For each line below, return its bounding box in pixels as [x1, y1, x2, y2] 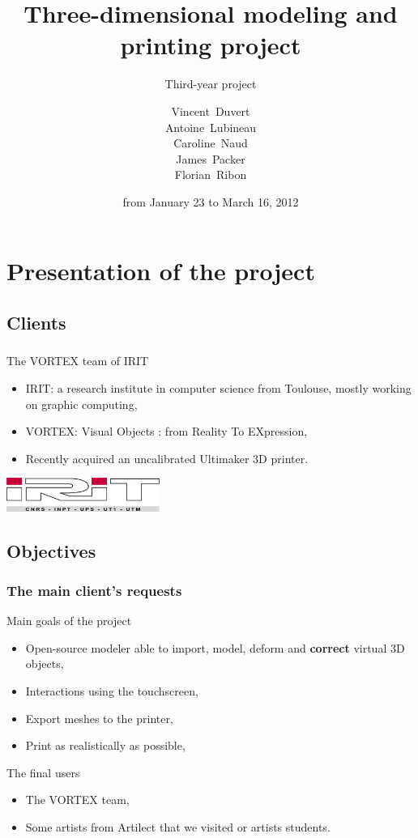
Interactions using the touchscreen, [25, 682, 198, 699]
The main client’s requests [6, 580, 182, 600]
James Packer [176, 150, 245, 167]
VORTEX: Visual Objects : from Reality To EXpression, [25, 423, 308, 440]
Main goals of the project [6, 612, 132, 629]
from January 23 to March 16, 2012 [122, 193, 299, 210]
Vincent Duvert [171, 102, 250, 119]
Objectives [6, 538, 96, 563]
